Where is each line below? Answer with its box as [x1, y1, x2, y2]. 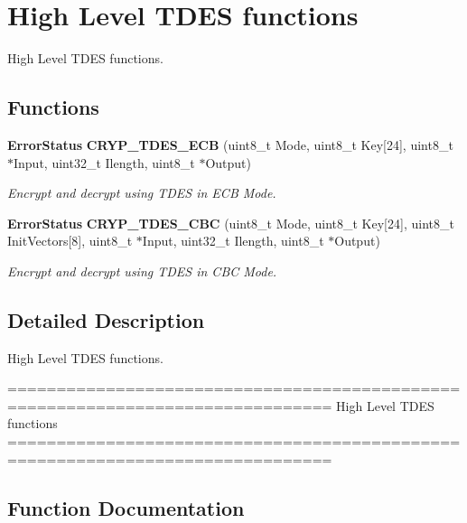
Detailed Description [7, 305, 205, 333]
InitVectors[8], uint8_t [7, 231, 133, 250]
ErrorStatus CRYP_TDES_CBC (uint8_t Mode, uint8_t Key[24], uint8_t [7, 213, 454, 232]
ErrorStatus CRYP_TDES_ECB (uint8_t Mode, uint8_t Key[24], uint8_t [7, 135, 453, 154]
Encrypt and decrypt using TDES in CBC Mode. [7, 261, 277, 280]
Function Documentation [7, 493, 245, 521]
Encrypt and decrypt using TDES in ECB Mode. [7, 183, 276, 202]
